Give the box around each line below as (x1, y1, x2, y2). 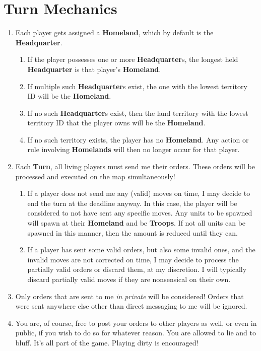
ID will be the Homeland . (27, 91, 111, 101)
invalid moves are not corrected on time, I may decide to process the (27, 254, 239, 264)
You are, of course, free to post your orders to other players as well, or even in (15, 317, 257, 328)
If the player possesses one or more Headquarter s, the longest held (27, 54, 238, 64)
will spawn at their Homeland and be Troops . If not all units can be (27, 218, 246, 228)
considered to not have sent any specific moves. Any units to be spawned (27, 207, 252, 218)
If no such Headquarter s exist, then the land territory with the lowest (27, 107, 248, 118)
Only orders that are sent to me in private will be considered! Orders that (15, 291, 244, 301)
